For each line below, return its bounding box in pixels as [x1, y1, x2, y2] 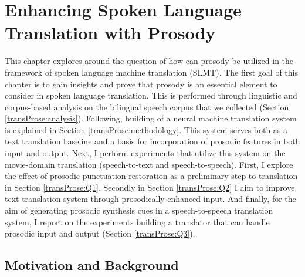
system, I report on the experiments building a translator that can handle [5, 215, 270, 228]
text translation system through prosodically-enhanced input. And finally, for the [5, 192, 296, 205]
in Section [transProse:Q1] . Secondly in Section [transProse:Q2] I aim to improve [5, 181, 295, 193]
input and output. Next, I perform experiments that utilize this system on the [5, 147, 286, 159]
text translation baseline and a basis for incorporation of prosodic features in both [5, 135, 300, 147]
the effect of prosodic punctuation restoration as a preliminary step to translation [5, 170, 298, 182]
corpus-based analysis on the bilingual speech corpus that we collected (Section [5, 100, 289, 113]
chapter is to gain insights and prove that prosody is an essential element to [5, 77, 277, 90]
